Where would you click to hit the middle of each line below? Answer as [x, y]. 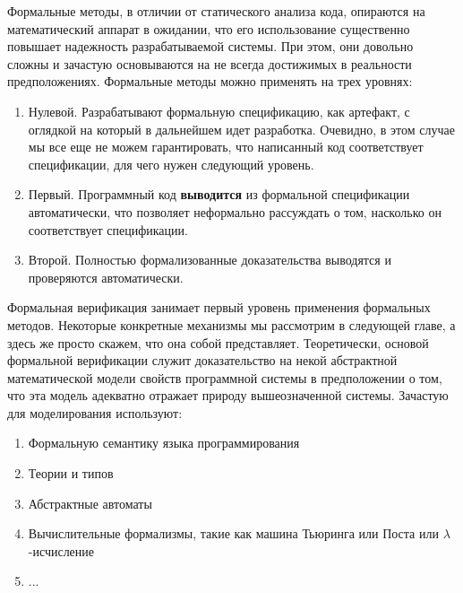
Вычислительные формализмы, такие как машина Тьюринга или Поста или [233, 533]
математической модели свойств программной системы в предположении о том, [225, 377]
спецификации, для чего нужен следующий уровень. [171, 164]
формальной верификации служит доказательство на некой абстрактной [202, 360]
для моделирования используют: [95, 412]
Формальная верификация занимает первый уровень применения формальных [219, 307]
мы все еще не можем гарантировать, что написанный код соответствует [226, 147]
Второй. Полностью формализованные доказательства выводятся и [210, 260]
